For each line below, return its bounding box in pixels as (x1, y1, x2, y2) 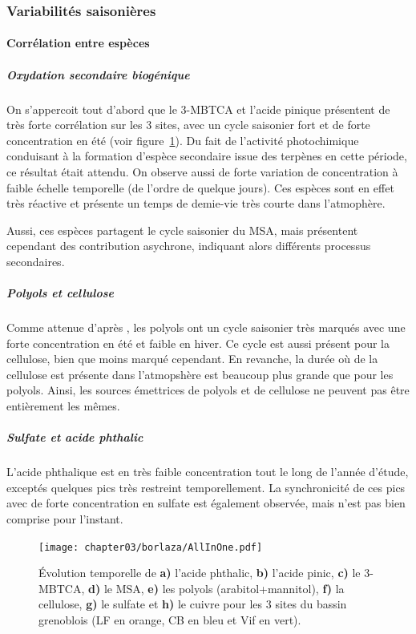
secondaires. (6, 252, 65, 269)
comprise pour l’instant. (6, 511, 123, 527)
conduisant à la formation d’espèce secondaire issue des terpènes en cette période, (6, 147, 407, 164)
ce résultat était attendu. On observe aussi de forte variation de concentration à (6, 163, 398, 180)
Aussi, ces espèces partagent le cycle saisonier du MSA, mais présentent (6, 221, 358, 238)
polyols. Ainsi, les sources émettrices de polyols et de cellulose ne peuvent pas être (6, 382, 410, 398)
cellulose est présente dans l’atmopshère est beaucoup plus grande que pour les (6, 365, 394, 382)
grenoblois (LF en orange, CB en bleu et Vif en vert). (38, 612, 301, 628)
